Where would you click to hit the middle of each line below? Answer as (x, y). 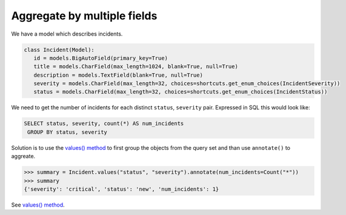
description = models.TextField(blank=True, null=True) (118, 75)
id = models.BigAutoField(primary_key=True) (101, 58)
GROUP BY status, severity (67, 132)
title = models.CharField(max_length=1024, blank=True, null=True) (136, 67)
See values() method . (38, 205)
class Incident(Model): (59, 50)
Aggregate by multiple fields (84, 16)
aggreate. (23, 156)
